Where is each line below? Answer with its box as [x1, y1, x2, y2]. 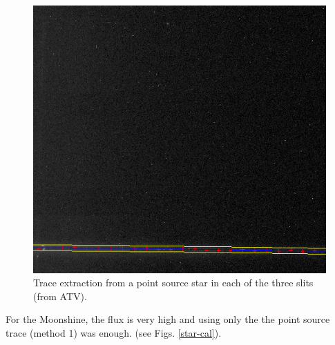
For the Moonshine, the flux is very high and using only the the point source [6, 312, 330, 326]
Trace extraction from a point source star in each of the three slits [33, 275, 314, 290]
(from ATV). [33, 288, 87, 303]
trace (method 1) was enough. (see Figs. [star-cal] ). [6, 325, 222, 339]
